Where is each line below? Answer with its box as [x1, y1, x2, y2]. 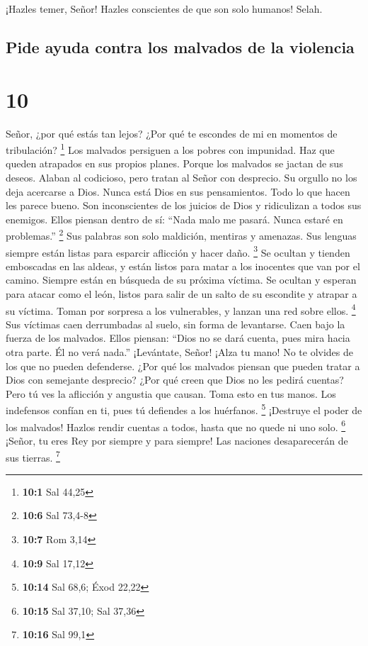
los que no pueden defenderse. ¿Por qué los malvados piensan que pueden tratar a [6, 358, 360, 373]
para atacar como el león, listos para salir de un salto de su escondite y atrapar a [6, 286, 357, 301]
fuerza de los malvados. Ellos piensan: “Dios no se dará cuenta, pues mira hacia [6, 330, 350, 345]
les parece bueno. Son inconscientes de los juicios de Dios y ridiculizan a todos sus [6, 198, 362, 213]
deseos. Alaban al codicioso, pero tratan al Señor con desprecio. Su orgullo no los [6, 169, 357, 184]
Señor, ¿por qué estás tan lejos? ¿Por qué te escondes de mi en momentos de [6, 126, 338, 140]
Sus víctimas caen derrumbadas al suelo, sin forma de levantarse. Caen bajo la [6, 316, 345, 331]
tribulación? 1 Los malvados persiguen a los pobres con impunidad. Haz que [6, 140, 335, 157]
